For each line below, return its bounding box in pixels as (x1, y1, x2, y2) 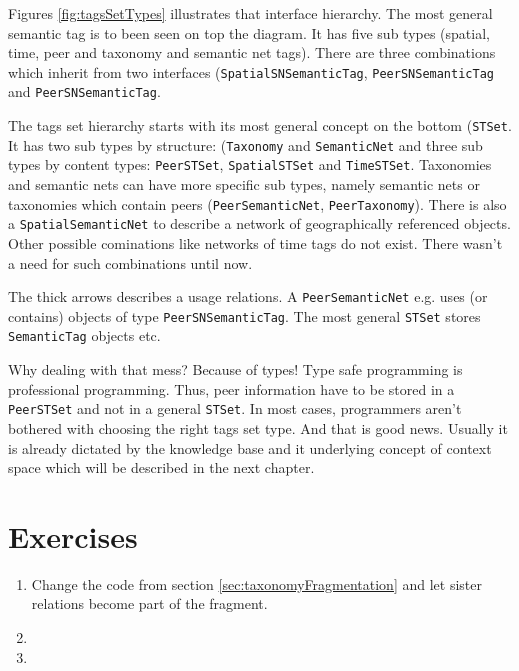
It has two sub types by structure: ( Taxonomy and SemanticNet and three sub (8, 134, 483, 155)
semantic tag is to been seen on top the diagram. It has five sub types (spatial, (8, 22, 490, 43)
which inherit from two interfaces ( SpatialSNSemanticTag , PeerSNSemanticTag (8, 61, 494, 82)
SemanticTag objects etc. (8, 325, 161, 346)
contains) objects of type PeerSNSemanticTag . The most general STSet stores (8, 305, 481, 326)
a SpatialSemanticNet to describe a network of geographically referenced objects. (8, 213, 511, 234)
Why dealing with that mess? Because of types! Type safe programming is (8, 359, 463, 380)
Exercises (8, 515, 138, 556)
